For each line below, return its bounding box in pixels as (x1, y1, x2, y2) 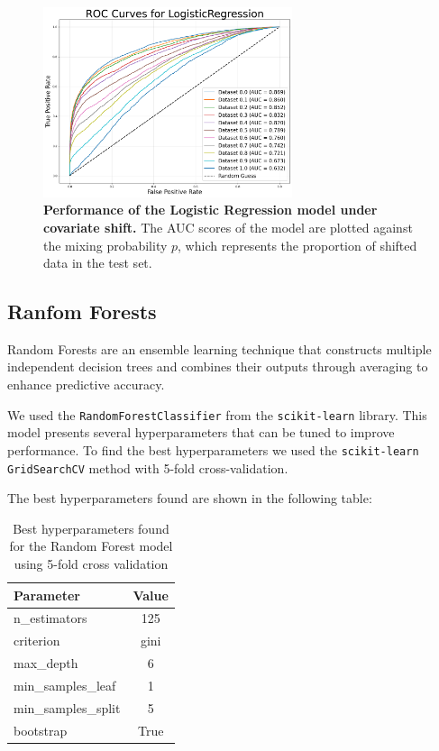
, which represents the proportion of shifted (178, 235, 417, 254)
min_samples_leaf (14, 675, 116, 694)
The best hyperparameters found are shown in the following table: (7, 489, 372, 508)
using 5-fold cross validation (14, 554, 169, 573)
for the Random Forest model (9, 536, 173, 555)
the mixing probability (43, 235, 168, 254)
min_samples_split (14, 698, 121, 717)
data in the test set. (43, 253, 152, 272)
